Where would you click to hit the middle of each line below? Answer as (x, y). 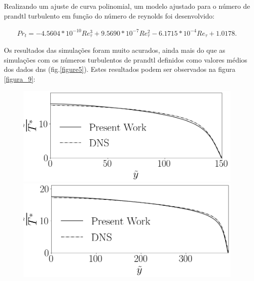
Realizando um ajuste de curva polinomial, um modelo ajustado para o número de (127, 6)
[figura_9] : (20, 78)
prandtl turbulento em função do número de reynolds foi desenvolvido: (109, 15)
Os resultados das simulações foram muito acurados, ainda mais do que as (115, 50)
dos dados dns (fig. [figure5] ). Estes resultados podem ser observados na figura (120, 69)
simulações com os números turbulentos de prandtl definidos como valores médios (126, 59)
